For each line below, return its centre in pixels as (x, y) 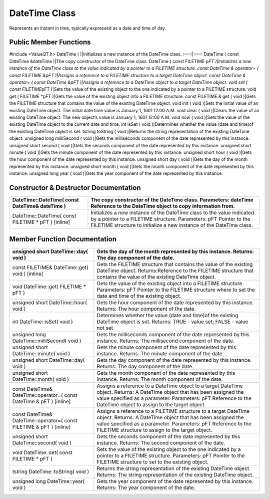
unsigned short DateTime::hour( (50, 302)
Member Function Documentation (63, 239)
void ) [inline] (28, 274)
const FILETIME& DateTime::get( (50, 267)
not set (105, 328)
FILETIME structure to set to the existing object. (152, 462)
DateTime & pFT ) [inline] (41, 401)
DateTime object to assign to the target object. (151, 404)
